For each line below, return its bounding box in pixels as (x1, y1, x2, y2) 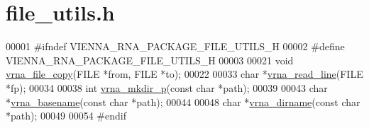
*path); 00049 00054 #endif (6, 108, 126, 123)
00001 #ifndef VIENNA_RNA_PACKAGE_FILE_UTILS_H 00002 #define (6, 39, 345, 54)
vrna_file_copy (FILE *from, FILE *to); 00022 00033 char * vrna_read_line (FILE (6, 66, 363, 81)
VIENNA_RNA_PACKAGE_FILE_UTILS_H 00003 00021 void (6, 52, 294, 67)
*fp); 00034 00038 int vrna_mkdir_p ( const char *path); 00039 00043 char (6, 80, 328, 95)
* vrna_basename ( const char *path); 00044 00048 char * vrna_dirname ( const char (6, 94, 360, 109)
